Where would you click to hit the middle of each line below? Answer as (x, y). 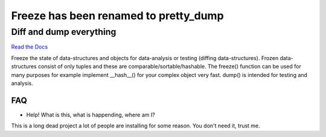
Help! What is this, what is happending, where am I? (91, 115)
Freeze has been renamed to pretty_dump (117, 16)
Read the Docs (30, 47)
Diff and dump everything (64, 32)
